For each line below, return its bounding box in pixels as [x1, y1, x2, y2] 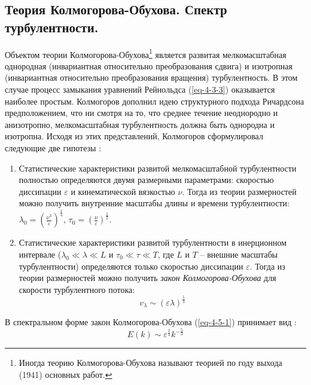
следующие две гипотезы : [5, 142, 102, 154]
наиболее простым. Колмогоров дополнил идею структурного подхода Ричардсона [5, 94, 304, 107]
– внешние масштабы [200, 247, 278, 260]
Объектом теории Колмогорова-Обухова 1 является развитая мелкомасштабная [5, 46, 286, 60]
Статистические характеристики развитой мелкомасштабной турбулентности [19, 161, 297, 174]
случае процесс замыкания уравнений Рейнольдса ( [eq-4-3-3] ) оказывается [5, 83, 275, 96]
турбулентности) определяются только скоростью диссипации [19, 259, 243, 272]
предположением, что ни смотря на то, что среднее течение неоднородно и [5, 106, 278, 119]
